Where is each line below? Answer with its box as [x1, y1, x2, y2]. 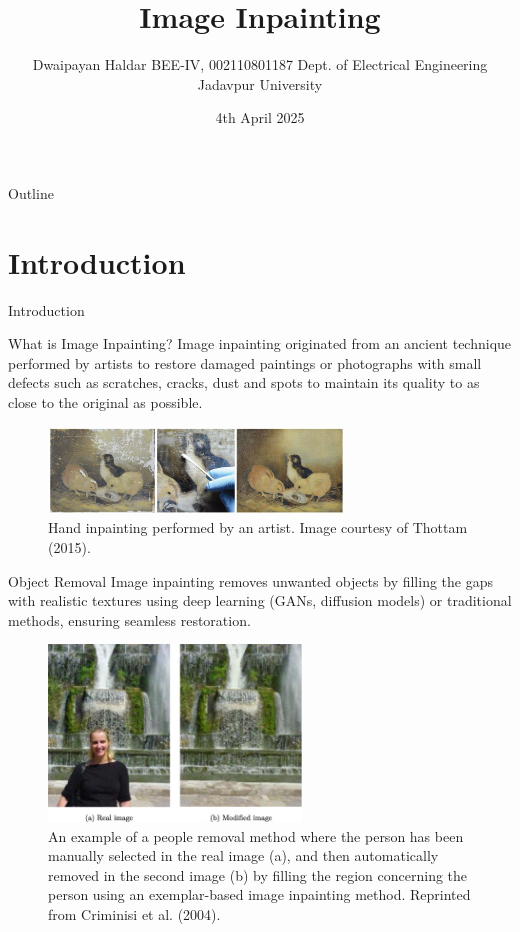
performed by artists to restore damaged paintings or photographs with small [8, 352, 482, 373]
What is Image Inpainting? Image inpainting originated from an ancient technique [8, 333, 512, 354]
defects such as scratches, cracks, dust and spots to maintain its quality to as [8, 372, 480, 393]
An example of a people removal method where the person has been [48, 825, 464, 846]
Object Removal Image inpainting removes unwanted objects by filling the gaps [8, 570, 494, 591]
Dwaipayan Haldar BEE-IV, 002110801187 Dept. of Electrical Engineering [32, 54, 488, 75]
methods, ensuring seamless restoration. [8, 609, 251, 630]
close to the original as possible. [8, 392, 203, 412]
